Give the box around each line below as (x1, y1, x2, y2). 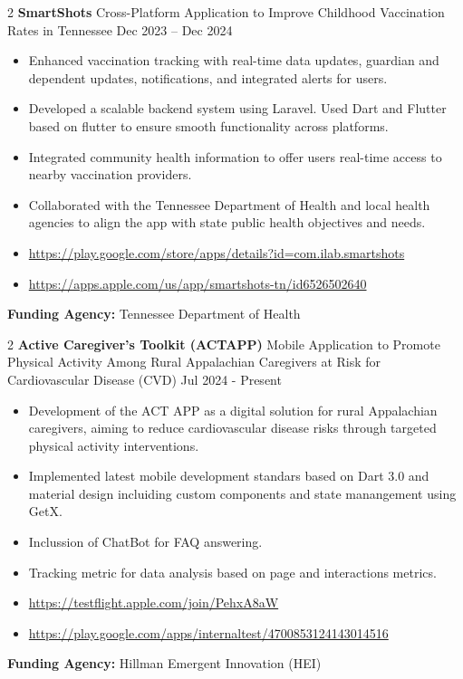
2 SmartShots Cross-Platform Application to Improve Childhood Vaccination (7, 3, 445, 21)
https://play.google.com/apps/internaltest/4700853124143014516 (28, 623, 389, 642)
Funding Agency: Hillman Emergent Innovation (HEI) (7, 654, 322, 673)
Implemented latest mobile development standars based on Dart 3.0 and (28, 466, 429, 485)
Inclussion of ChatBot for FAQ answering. (28, 532, 263, 551)
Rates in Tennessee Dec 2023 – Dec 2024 (7, 20, 233, 39)
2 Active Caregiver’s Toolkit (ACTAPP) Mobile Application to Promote (7, 334, 440, 353)
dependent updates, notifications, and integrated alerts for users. (28, 68, 388, 87)
